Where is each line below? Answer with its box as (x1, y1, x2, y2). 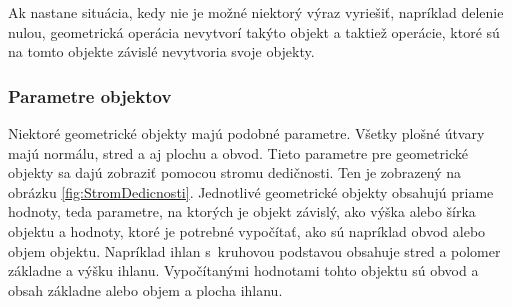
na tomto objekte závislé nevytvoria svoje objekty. (8, 41, 315, 62)
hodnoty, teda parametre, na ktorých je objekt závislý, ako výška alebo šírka (8, 201, 476, 222)
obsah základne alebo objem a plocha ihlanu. (8, 279, 283, 300)
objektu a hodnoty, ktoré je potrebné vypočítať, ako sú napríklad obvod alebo (8, 220, 486, 241)
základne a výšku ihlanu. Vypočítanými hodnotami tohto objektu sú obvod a (8, 260, 479, 281)
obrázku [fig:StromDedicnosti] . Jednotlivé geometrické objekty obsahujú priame (8, 181, 494, 202)
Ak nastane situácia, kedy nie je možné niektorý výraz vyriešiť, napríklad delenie (8, 2, 504, 22)
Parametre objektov (8, 83, 172, 108)
